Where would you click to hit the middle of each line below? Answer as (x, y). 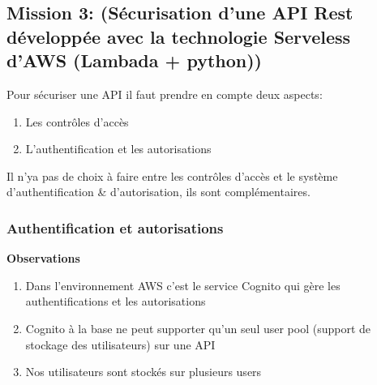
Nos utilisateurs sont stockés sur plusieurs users (144, 372)
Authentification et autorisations (115, 227)
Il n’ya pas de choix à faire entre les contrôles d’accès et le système (172, 175)
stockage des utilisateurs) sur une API (120, 344)
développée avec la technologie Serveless (179, 36)
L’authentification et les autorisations (118, 149)
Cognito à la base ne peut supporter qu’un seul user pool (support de (198, 328)
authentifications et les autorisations (116, 301)
